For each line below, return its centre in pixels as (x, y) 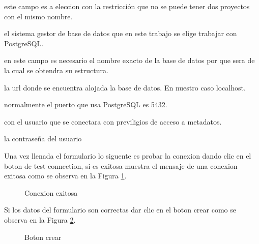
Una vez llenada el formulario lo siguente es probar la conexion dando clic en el (128, 155)
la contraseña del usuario (43, 139)
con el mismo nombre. (38, 16)
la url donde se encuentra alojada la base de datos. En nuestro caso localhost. (125, 87)
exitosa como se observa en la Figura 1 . (65, 176)
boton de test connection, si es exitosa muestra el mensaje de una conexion (121, 165)
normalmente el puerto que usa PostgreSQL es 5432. (86, 104)
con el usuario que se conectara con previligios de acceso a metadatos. (113, 121)
